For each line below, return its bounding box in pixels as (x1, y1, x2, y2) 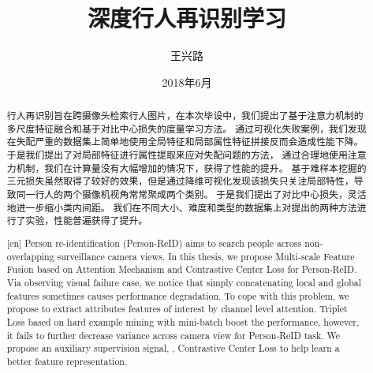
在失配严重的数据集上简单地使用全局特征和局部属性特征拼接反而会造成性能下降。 (6, 135, 364, 148)
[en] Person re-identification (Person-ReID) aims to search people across (6, 236, 302, 249)
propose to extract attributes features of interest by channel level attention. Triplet (6, 302, 348, 315)
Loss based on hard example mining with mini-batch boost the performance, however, (6, 315, 360, 328)
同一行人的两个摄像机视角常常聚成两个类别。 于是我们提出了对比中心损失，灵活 (16, 188, 367, 201)
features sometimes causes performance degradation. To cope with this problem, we (6, 289, 349, 302)
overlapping (6, 249, 54, 263)
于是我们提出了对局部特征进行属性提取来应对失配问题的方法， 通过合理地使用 (6, 148, 348, 162)
